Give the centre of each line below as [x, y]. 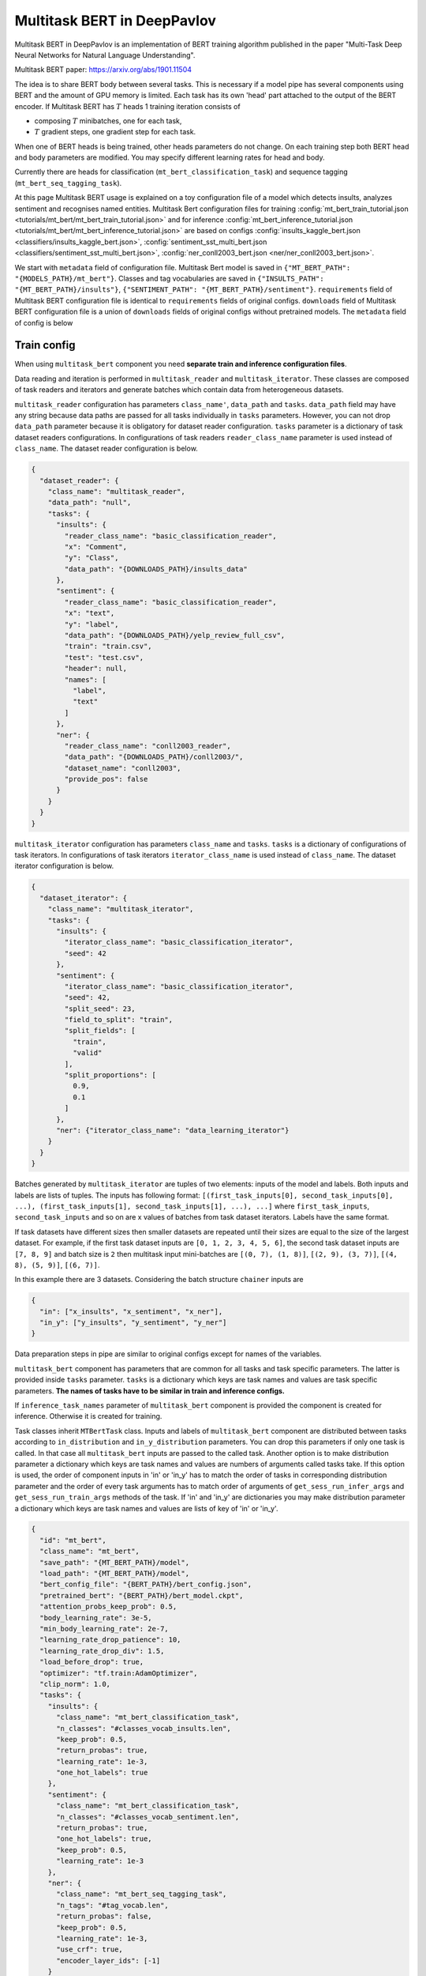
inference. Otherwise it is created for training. [88, 1416]
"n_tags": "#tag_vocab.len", [112, 1905]
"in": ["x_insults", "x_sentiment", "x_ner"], [131, 1311]
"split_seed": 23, [100, 1009]
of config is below [44, 322]
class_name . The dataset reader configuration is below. [106, 449]
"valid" [87, 1053]
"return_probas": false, [105, 1916]
